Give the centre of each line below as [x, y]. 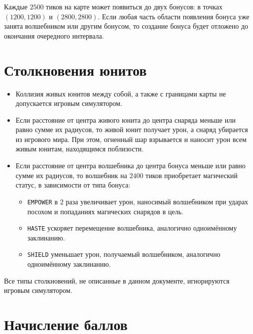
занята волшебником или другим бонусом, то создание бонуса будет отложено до [126, 26]
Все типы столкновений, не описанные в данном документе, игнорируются [117, 280]
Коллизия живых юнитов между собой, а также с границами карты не [121, 93]
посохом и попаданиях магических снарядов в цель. [105, 211]
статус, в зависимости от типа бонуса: [73, 185]
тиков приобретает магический [192, 175]
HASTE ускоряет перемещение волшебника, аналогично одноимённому [132, 228]
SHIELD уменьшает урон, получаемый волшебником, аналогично [124, 254]
